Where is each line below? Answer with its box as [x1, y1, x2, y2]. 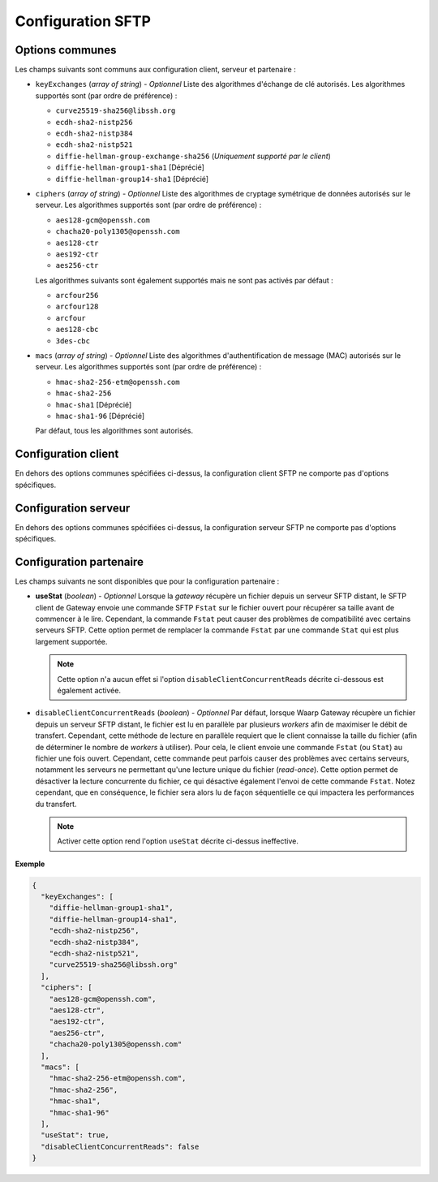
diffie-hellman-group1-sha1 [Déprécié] [55, 162, 204, 172]
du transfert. [35, 799, 77, 809]
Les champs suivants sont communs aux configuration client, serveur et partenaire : [15, 65, 296, 75]
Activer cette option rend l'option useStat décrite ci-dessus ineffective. [57, 836, 299, 846]
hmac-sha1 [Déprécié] [55, 399, 132, 409]
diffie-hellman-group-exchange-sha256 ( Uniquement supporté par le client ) [55, 151, 332, 161]
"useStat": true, [41, 1131, 109, 1140]
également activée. [57, 686, 122, 696]
